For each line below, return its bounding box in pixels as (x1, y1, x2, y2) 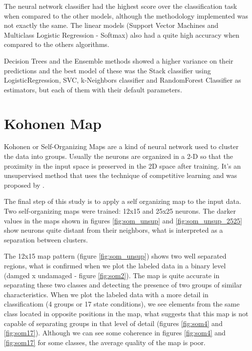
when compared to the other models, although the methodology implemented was (4, 10, 248, 21)
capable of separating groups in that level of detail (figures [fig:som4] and (4, 318, 223, 328)
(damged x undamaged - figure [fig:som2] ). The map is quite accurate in (4, 270, 220, 280)
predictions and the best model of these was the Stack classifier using (4, 65, 211, 75)
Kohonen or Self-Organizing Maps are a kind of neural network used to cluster (4, 141, 239, 152)
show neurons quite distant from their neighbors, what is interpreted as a (4, 225, 223, 235)
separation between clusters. (4, 234, 88, 244)
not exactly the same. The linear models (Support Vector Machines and (4, 20, 219, 30)
